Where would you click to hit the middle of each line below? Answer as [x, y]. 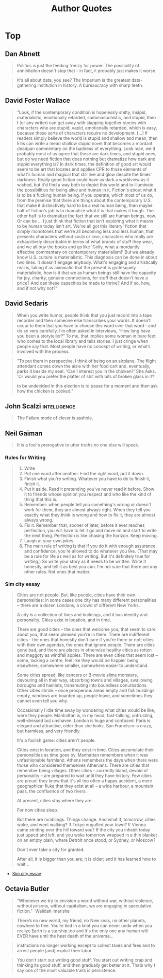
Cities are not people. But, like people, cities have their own [76, 595]
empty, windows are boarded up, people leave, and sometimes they [85, 695]
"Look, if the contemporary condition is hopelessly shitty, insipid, [82, 112]
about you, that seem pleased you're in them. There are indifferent [83, 634]
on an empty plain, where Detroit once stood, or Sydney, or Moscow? [86, 840]
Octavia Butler [27, 889]
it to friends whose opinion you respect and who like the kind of [88, 494]
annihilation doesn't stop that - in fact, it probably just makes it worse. [87, 71]
